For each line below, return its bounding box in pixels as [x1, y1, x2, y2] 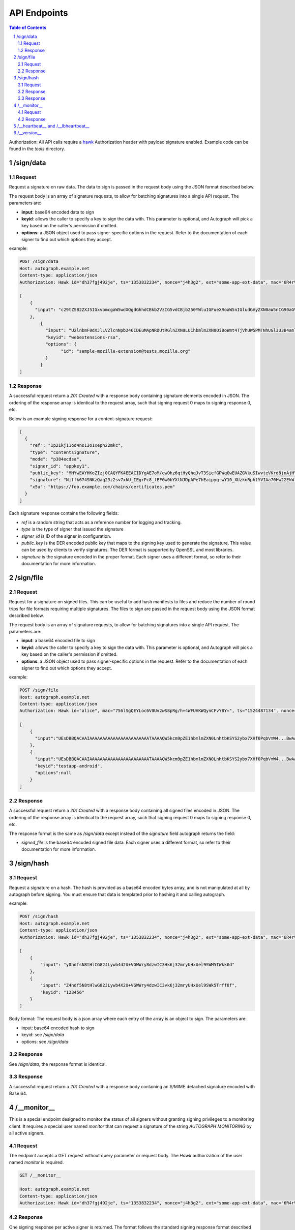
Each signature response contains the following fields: [9, 510, 119, 516]
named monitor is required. [9, 1159, 64, 1166]
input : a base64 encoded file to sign [21, 638, 95, 644]
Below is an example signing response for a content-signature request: [9, 416, 153, 422]
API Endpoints [9, 7, 68, 18]
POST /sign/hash [19, 914, 59, 920]
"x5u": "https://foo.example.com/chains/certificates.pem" [29, 484, 176, 490]
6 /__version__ [13, 130, 42, 136]
